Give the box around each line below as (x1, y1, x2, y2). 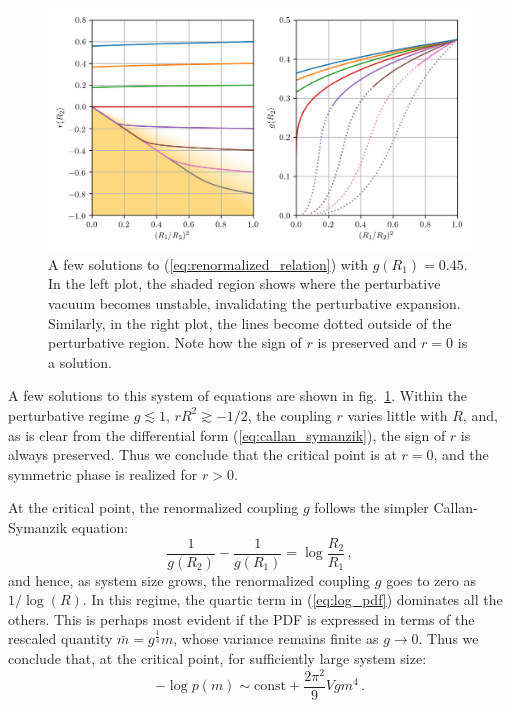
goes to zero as (386, 569, 477, 590)
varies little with (347, 404, 448, 425)
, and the (433, 444, 489, 465)
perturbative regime (8, 404, 130, 425)
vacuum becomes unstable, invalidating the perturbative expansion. (48, 293, 461, 313)
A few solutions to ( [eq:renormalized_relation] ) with (48, 253, 368, 274)
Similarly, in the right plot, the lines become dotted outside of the (48, 312, 452, 333)
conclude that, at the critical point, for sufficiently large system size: (8, 647, 427, 668)
